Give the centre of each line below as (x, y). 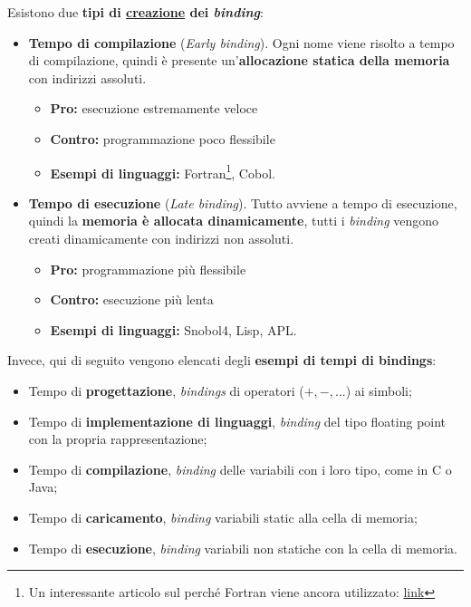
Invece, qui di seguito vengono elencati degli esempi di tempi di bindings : (222, 360)
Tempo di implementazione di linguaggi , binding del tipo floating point (237, 421)
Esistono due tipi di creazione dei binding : (135, 12)
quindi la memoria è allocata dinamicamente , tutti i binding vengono (234, 221)
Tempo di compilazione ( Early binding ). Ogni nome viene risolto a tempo (241, 42)
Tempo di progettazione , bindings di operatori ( (166, 390)
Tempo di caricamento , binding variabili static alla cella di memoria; (223, 517)
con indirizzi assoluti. (87, 77)
